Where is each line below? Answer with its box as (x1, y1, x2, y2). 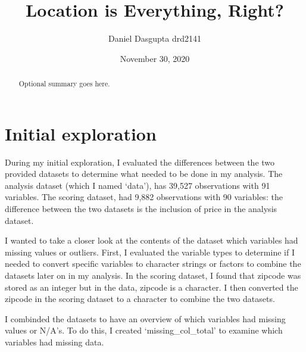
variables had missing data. (5, 336, 104, 348)
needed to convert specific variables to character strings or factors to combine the (5, 257, 301, 270)
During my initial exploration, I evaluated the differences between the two (5, 155, 275, 168)
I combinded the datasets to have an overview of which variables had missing (5, 312, 286, 325)
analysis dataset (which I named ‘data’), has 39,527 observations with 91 (5, 179, 270, 191)
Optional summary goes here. (18, 79, 110, 89)
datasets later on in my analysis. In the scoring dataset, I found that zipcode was (5, 269, 301, 282)
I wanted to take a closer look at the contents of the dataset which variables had (5, 234, 298, 247)
